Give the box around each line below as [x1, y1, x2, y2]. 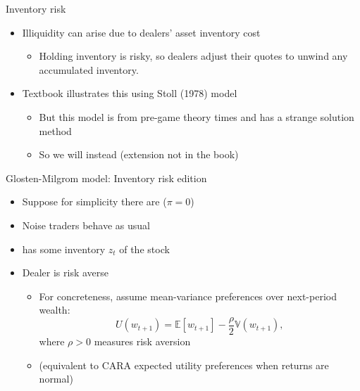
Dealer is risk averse [22, 265, 109, 280]
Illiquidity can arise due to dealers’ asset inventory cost [22, 25, 261, 39]
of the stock [119, 241, 170, 256]
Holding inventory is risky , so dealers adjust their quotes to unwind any [39, 49, 348, 63]
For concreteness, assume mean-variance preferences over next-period [39, 288, 337, 303]
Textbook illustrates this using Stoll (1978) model [22, 86, 237, 101]
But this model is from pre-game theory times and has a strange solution [39, 109, 354, 124]
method [39, 123, 72, 138]
